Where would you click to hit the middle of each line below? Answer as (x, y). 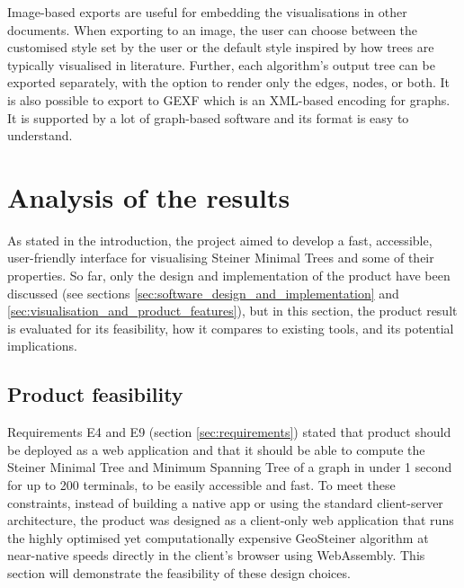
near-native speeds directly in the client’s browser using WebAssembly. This (216, 555)
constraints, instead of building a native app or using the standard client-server (225, 502)
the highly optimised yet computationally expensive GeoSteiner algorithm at (218, 537)
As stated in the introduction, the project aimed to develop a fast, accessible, (220, 240)
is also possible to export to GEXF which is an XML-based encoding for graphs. (229, 99)
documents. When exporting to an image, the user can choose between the (213, 29)
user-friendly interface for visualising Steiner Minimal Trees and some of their (221, 258)
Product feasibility (95, 394)
